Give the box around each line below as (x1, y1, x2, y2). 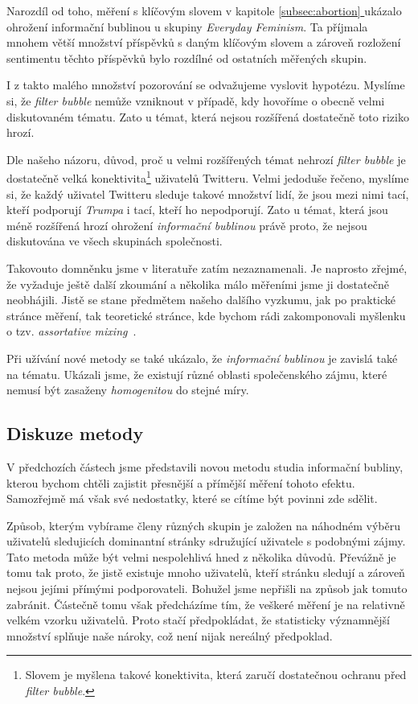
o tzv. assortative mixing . (6, 323, 137, 340)
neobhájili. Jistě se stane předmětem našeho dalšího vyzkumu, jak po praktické (6, 291, 396, 308)
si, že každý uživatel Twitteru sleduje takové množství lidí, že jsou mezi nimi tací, (6, 185, 409, 202)
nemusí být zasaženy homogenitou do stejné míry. (6, 381, 249, 398)
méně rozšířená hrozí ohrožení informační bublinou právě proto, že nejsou (6, 216, 367, 233)
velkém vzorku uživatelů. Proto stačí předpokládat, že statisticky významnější (6, 611, 391, 628)
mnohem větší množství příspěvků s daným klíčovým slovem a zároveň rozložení (6, 34, 401, 51)
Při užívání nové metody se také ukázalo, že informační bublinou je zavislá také (6, 349, 398, 366)
